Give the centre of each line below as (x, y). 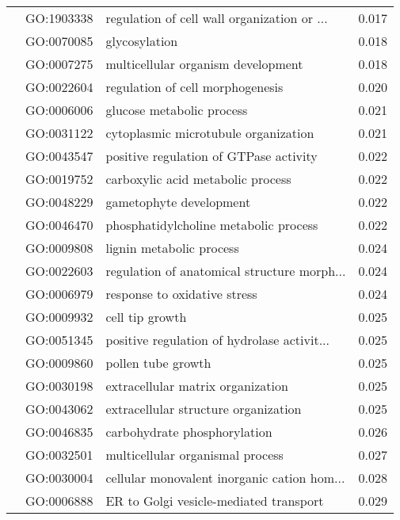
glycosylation (142, 41)
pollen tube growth (158, 363)
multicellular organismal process (194, 455)
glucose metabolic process (177, 110)
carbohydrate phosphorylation (189, 432)
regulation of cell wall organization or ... (217, 18)
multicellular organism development (204, 64)
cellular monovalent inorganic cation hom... (225, 478)
